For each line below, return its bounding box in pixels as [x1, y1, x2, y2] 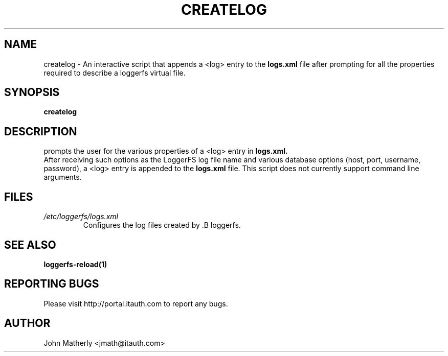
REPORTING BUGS [4, 277, 99, 291]
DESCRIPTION [4, 125, 77, 138]
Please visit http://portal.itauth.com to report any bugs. [43, 299, 228, 308]
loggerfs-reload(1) [43, 259, 107, 269]
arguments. [43, 173, 82, 182]
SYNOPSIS [4, 86, 60, 99]
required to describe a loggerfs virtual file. [43, 68, 186, 77]
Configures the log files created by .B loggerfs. [83, 221, 241, 230]
